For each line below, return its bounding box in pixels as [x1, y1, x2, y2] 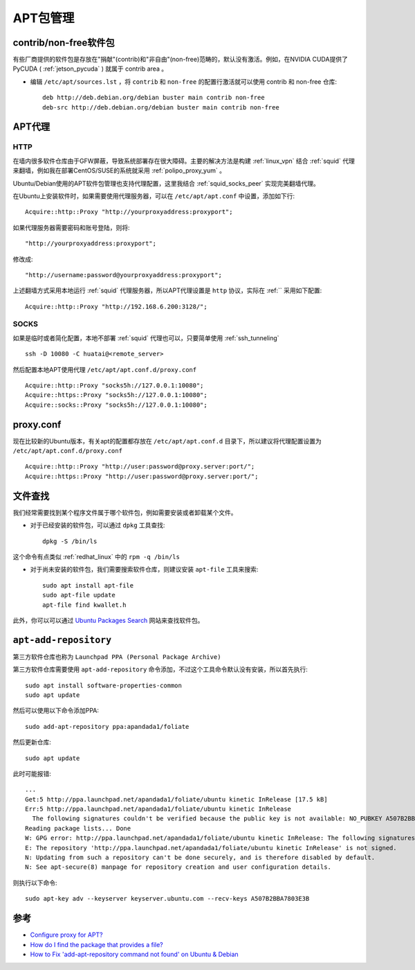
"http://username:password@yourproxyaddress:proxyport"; [25, 271, 223, 279]
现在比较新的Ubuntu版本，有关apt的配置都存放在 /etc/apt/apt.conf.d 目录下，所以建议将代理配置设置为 [12, 436, 322, 445]
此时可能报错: [12, 769, 52, 777]
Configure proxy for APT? [30, 931, 103, 939]
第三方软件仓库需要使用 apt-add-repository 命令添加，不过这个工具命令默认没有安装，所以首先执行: [12, 665, 308, 673]
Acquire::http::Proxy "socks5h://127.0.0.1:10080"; [25, 382, 204, 389]
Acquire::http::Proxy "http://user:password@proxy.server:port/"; [25, 463, 255, 470]
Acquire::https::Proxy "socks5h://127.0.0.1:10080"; [25, 391, 207, 399]
